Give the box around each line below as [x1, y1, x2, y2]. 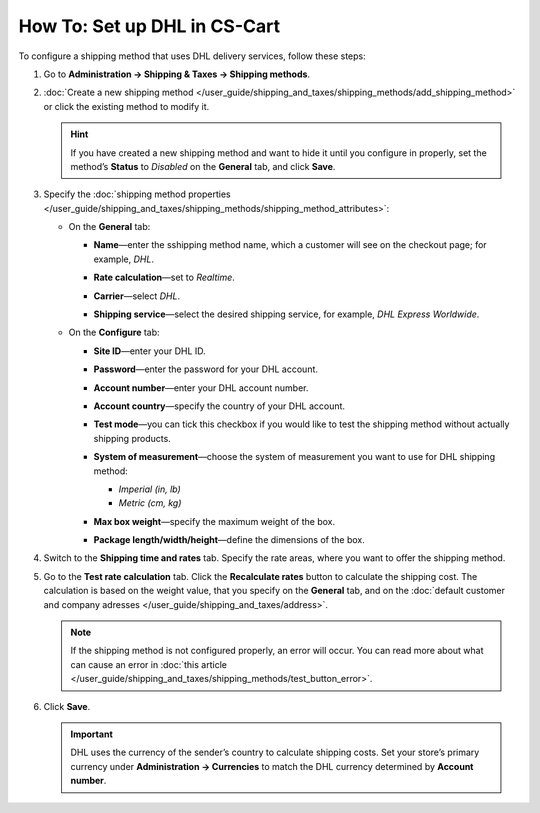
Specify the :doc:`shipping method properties [43, 188, 231, 200]
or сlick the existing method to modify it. [43, 100, 210, 112]
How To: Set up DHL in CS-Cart [18, 15, 280, 37]
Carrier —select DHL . [93, 290, 180, 302]
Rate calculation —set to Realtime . [93, 271, 235, 284]
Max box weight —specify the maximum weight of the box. [93, 515, 336, 527]
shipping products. [93, 432, 172, 444]
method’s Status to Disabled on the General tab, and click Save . [70, 160, 336, 172]
